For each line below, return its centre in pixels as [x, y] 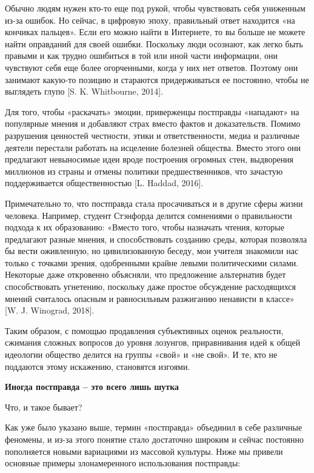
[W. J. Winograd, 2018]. [50, 310]
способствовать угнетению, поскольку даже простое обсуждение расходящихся [151, 287]
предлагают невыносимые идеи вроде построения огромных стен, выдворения [149, 159]
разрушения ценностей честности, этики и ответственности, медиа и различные [152, 135]
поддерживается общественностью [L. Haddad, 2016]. [104, 183]
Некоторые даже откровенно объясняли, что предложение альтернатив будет [145, 274]
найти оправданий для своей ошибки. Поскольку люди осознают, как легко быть [154, 43]
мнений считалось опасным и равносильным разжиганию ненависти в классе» [150, 298]
